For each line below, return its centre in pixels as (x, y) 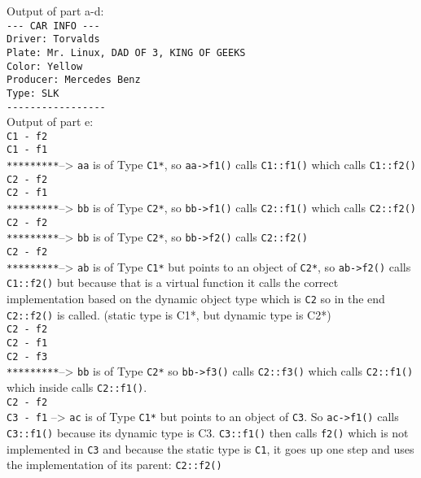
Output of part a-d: (55, 11)
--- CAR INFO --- (53, 26)
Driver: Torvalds (53, 39)
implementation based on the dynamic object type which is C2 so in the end (196, 298)
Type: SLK (33, 93)
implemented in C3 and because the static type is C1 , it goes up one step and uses (210, 448)
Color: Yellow (45, 66)
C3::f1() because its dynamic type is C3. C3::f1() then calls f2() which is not (208, 432)
